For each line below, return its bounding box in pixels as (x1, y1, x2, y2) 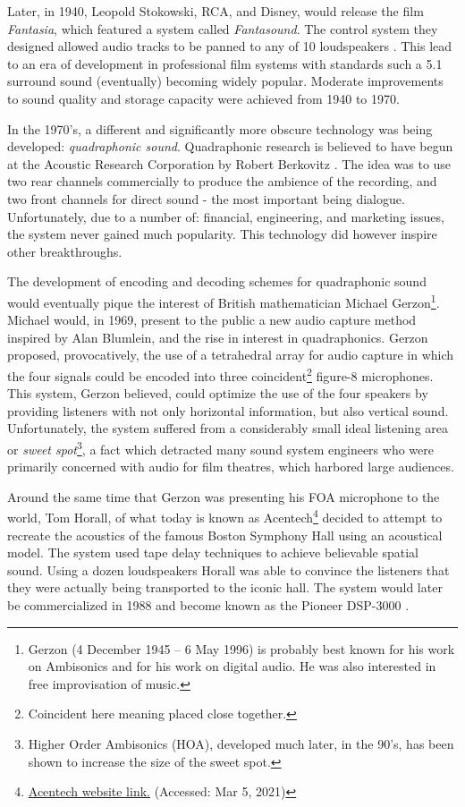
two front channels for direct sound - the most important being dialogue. (7, 189, 405, 208)
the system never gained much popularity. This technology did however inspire (7, 225, 437, 243)
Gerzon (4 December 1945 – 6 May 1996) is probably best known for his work (28, 639, 455, 658)
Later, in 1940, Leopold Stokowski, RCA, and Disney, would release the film (7, 2, 424, 20)
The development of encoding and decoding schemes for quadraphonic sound (7, 272, 427, 291)
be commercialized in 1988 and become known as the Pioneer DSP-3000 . (7, 596, 410, 615)
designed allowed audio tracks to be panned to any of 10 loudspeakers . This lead (7, 37, 452, 55)
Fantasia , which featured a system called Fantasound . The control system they (7, 19, 438, 38)
